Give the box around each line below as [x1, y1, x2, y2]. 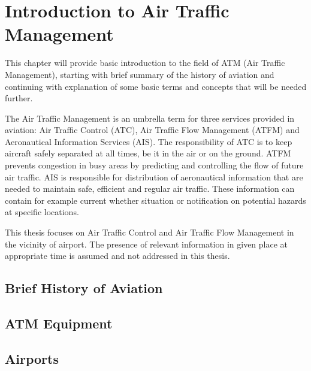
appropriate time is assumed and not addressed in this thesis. [5, 249, 230, 262]
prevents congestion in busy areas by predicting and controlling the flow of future [5, 159, 304, 171]
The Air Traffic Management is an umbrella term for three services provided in [5, 111, 295, 124]
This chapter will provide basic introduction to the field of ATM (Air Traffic [5, 56, 285, 69]
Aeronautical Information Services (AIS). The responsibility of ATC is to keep [5, 135, 292, 147]
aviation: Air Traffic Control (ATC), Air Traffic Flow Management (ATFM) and [5, 123, 300, 136]
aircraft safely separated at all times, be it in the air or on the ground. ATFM [5, 147, 291, 159]
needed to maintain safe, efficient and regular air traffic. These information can [5, 182, 295, 195]
